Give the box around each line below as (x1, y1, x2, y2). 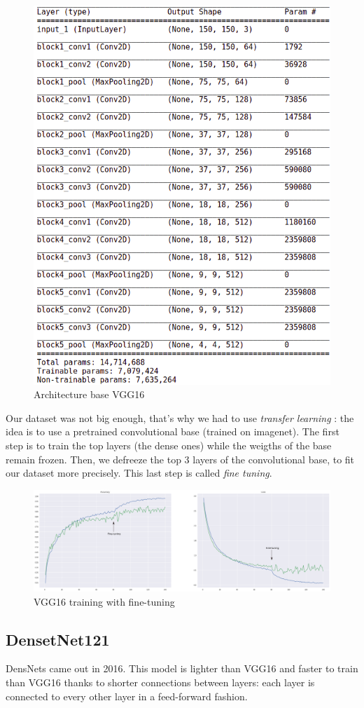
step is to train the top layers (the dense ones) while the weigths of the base (6, 437, 332, 452)
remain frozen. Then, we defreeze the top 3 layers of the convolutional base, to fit (6, 451, 355, 466)
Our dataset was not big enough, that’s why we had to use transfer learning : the (6, 410, 354, 425)
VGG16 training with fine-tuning (34, 594, 175, 608)
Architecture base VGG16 (34, 387, 145, 402)
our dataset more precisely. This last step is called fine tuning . (6, 465, 272, 480)
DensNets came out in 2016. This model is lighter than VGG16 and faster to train (6, 661, 358, 676)
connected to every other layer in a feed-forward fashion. (6, 688, 248, 703)
